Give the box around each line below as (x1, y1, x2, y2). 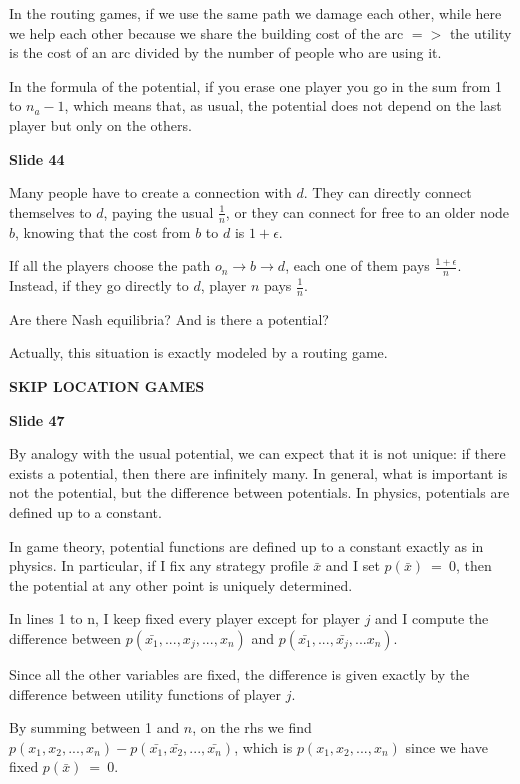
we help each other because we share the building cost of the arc (9, 22, 404, 43)
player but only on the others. (9, 114, 192, 135)
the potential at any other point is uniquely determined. (9, 574, 353, 595)
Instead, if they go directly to (9, 275, 189, 295)
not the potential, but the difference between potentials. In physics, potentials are (9, 482, 510, 503)
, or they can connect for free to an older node (225, 201, 510, 222)
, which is (234, 736, 293, 757)
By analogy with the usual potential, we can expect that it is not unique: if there (9, 443, 506, 464)
